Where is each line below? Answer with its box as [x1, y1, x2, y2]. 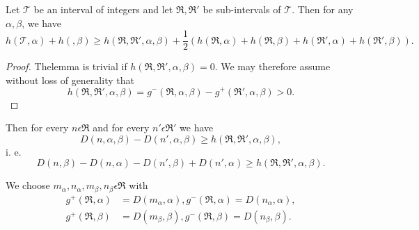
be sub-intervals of [203, 2, 281, 16]
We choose [6, 178, 50, 192]
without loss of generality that [6, 72, 134, 87]
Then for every [6, 120, 69, 135]
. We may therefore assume [214, 59, 331, 74]
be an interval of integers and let [33, 2, 173, 16]
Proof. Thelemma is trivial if [6, 59, 127, 74]
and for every [93, 120, 150, 135]
